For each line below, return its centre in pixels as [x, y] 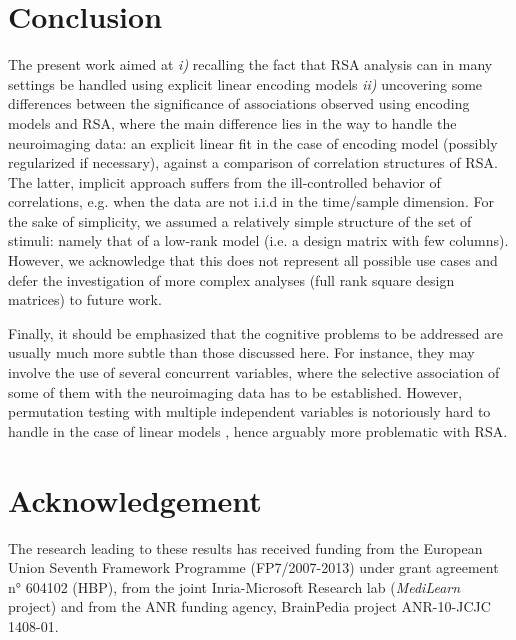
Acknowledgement [135, 499]
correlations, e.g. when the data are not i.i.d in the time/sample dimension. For [251, 201]
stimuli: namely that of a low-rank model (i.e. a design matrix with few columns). [258, 240]
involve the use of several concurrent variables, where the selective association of [254, 372]
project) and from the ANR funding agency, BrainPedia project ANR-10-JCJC [249, 606]
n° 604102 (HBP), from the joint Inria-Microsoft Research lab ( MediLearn [234, 586]
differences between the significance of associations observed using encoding [239, 103]
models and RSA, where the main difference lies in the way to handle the [232, 122]
